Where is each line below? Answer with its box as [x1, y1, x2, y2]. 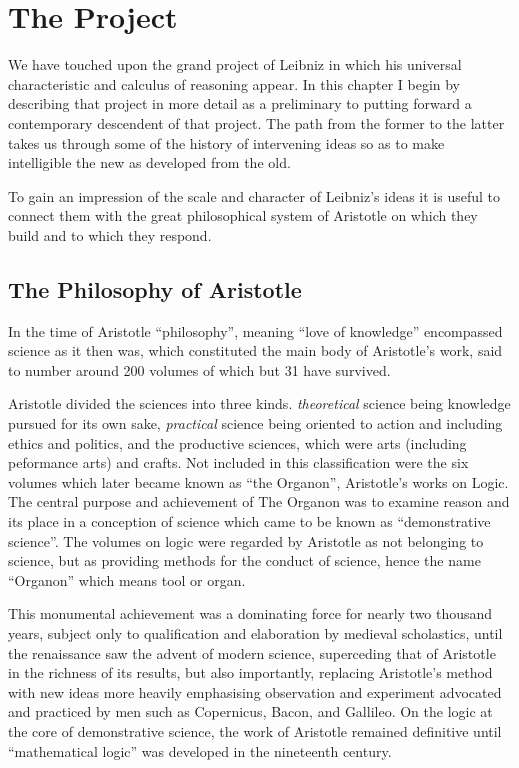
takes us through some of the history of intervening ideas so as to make [8, 132, 445, 153]
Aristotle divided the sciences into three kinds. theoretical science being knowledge [8, 393, 511, 414]
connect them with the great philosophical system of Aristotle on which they [8, 205, 478, 226]
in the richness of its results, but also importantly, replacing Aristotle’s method [8, 662, 493, 683]
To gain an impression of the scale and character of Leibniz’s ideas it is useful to [8, 185, 500, 206]
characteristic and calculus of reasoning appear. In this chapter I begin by [8, 73, 461, 94]
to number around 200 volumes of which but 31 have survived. [8, 359, 391, 380]
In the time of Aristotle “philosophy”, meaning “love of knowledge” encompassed [8, 320, 503, 341]
